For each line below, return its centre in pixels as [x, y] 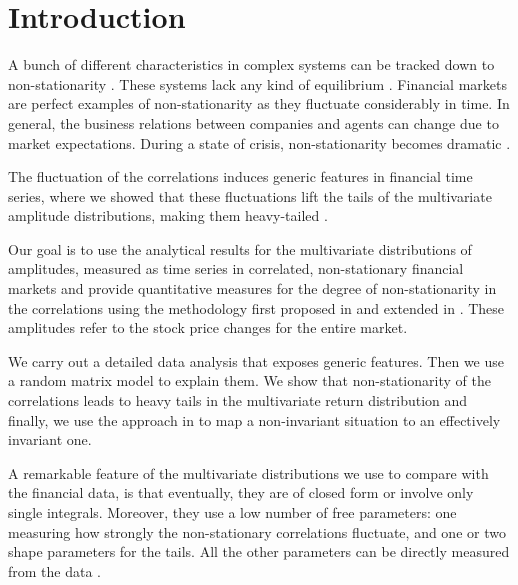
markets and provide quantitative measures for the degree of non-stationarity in [252, 288]
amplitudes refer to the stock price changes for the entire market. [208, 327]
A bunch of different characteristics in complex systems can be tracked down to [251, 64]
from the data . [55, 570]
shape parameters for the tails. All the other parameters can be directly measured [259, 551]
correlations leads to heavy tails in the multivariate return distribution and [238, 400]
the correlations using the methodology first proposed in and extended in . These [256, 307]
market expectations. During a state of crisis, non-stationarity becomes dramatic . [259, 142]
